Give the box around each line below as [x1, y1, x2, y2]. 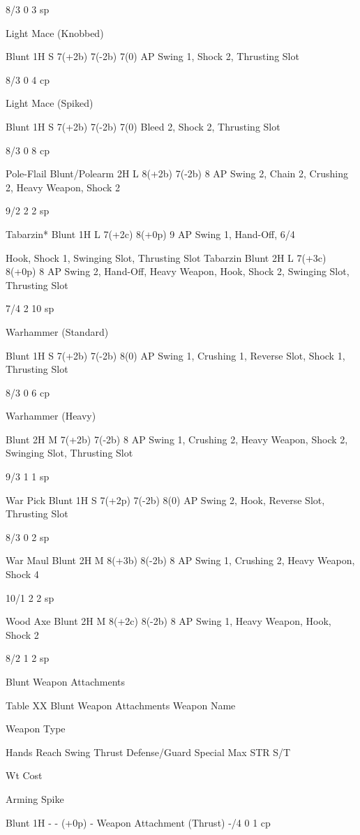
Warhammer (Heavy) [6, 408, 96, 423]
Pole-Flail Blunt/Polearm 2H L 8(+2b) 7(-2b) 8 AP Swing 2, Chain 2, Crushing [6, 166, 348, 181]
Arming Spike [6, 791, 64, 806]
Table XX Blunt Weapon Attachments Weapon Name [6, 697, 236, 712]
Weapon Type [6, 721, 66, 736]
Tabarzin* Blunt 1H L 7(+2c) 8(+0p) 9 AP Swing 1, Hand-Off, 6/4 [6, 226, 295, 241]
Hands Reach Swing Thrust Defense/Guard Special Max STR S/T [6, 744, 291, 759]
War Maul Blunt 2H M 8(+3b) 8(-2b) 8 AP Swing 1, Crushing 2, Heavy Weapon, [6, 553, 355, 568]
